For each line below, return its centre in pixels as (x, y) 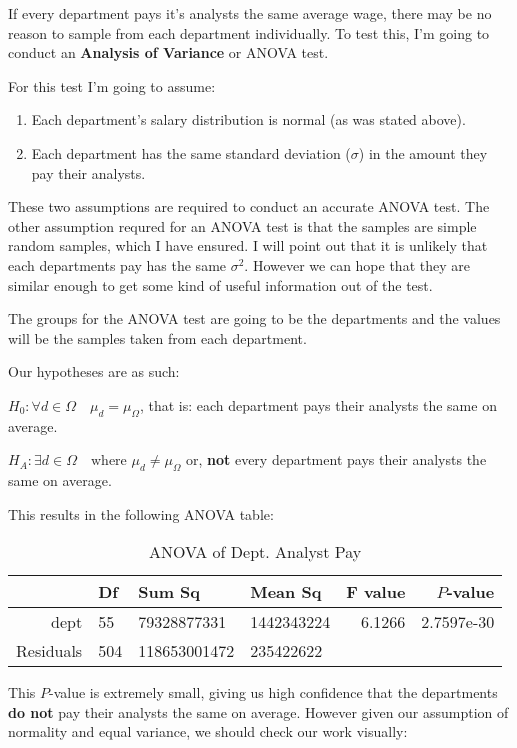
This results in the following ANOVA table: (141, 513)
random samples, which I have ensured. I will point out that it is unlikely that (248, 245)
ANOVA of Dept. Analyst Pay (255, 552)
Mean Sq (286, 592)
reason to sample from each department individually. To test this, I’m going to (249, 32)
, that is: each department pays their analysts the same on (318, 404)
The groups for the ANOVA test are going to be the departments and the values (254, 318)
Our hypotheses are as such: (94, 371)
